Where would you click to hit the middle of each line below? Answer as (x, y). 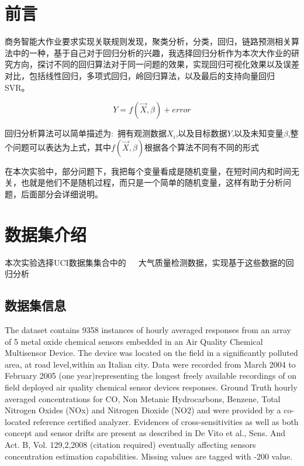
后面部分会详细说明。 (62, 193)
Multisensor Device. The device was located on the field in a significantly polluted (151, 353)
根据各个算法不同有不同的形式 (202, 147)
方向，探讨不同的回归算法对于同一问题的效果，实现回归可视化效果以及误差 (156, 64)
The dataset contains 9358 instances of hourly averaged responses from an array (148, 329)
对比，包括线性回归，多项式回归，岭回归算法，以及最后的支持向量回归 (140, 75)
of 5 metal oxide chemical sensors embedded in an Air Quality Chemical (134, 341)
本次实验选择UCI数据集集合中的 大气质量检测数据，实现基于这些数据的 (145, 262)
